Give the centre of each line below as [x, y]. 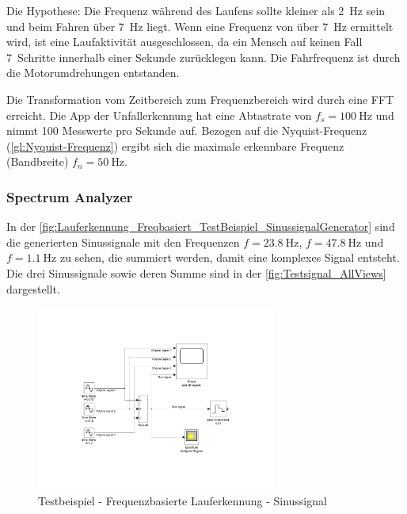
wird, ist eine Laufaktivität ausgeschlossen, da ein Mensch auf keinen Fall [184, 42]
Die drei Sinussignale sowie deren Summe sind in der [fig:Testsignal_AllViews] [196, 272]
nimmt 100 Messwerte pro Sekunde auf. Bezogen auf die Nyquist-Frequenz [187, 130]
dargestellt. [33, 288]
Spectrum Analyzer [70, 196]
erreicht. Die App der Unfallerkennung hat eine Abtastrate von [159, 115]
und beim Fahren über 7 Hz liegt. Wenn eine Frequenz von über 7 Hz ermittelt [200, 26]
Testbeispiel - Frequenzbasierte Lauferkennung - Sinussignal [183, 500]
